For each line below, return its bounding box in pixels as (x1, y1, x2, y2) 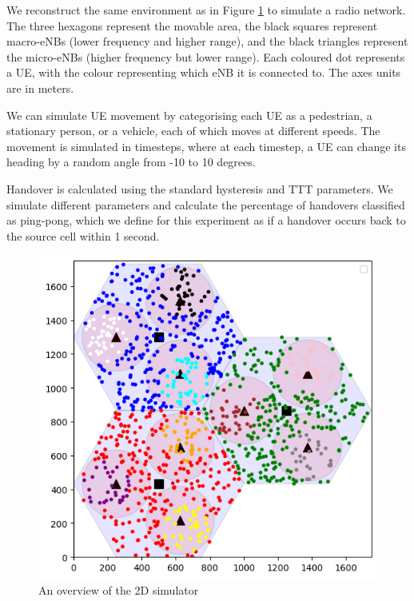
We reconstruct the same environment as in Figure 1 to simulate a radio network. (6, 2, 406, 18)
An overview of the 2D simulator (38, 581, 199, 598)
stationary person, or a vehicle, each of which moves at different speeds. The (6, 122, 380, 139)
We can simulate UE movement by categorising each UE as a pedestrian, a (6, 106, 372, 123)
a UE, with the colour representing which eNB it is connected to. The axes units (6, 64, 401, 81)
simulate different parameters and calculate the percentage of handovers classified (6, 196, 405, 213)
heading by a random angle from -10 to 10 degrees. (6, 153, 256, 170)
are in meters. (6, 79, 74, 96)
